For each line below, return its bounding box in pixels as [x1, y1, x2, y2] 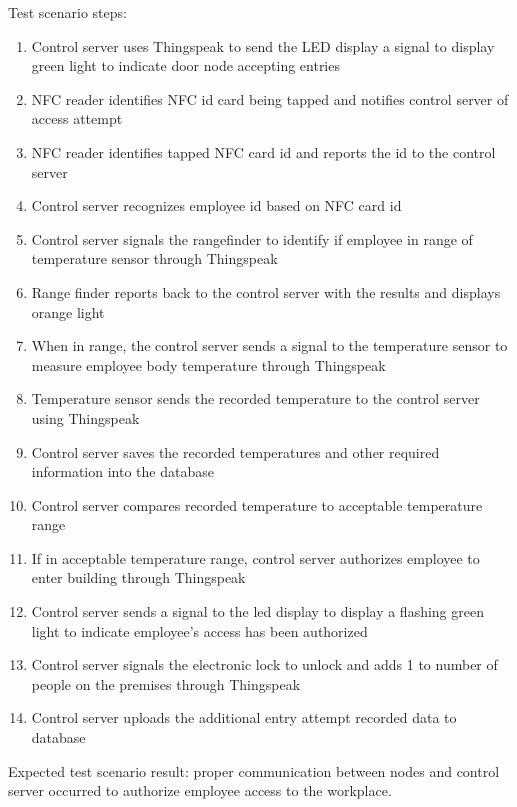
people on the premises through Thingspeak [31, 673, 301, 694]
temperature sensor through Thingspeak [31, 248, 278, 269]
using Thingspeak [31, 407, 140, 428]
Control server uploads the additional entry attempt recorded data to [31, 707, 457, 728]
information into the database [31, 461, 214, 482]
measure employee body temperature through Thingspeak [31, 354, 386, 375]
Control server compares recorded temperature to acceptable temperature [31, 494, 483, 515]
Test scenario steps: [8, 2, 127, 22]
